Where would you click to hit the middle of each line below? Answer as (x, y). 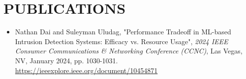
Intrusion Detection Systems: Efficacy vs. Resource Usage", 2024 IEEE (122, 41)
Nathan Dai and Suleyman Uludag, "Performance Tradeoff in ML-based (123, 32)
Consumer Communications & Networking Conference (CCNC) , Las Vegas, (129, 51)
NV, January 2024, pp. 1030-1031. (66, 60)
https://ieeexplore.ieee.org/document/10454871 (86, 70)
